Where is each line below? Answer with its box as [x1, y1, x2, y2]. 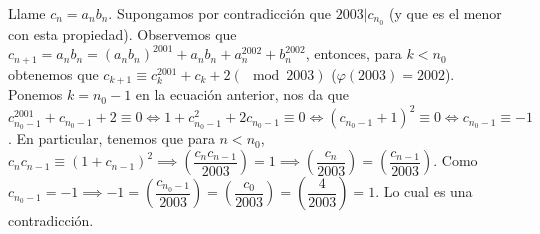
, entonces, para [305, 43, 402, 64]
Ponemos [8, 84, 63, 105]
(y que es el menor [388, 3, 502, 23]
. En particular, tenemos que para [8, 128, 215, 149]
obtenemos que [8, 63, 99, 84]
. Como [433, 150, 478, 171]
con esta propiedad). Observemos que [8, 23, 237, 44]
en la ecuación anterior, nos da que [135, 84, 350, 105]
